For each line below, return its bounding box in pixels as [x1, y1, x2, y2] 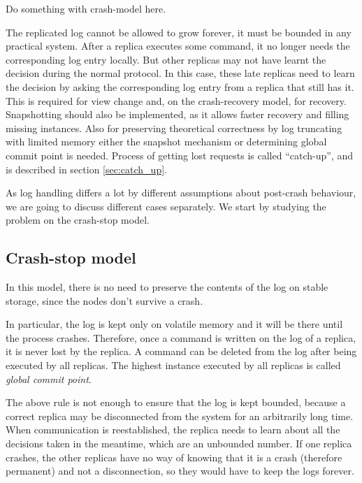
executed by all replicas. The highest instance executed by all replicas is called [6, 358, 341, 373]
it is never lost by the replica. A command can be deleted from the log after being [6, 344, 357, 359]
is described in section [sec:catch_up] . [6, 161, 167, 176]
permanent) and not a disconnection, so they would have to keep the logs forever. [6, 463, 354, 478]
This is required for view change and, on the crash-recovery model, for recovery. [6, 93, 347, 108]
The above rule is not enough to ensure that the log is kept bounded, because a [6, 395, 346, 410]
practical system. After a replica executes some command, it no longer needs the [6, 38, 350, 53]
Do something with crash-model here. [6, 1, 166, 15]
